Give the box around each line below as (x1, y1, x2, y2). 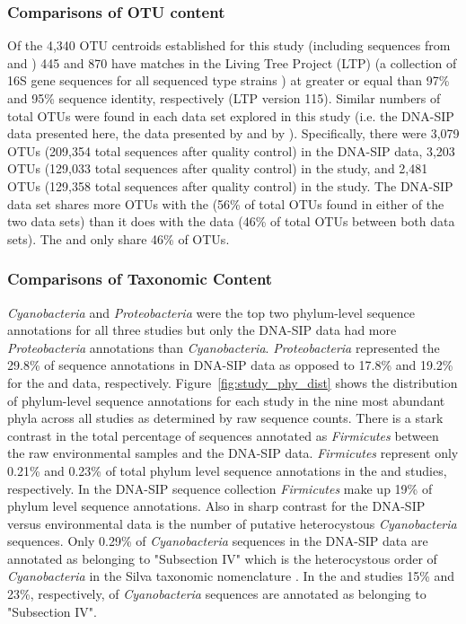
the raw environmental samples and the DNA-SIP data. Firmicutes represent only (7, 444, 459, 462)
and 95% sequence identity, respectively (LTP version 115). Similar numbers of (7, 89, 441, 107)
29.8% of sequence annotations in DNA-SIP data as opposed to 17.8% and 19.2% (7, 356, 453, 374)
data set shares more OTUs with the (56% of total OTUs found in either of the (7, 194, 444, 213)
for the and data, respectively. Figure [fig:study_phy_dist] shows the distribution (7, 373, 458, 391)
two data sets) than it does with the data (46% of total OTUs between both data (7, 212, 455, 231)
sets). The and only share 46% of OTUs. (7, 229, 230, 248)
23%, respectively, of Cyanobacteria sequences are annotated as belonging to (7, 584, 426, 603)
